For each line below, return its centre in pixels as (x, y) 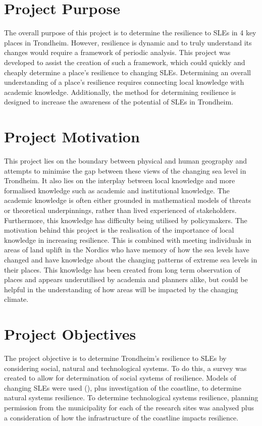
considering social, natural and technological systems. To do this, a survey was (125, 368)
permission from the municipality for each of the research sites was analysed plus (129, 407)
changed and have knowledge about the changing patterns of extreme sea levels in (131, 259)
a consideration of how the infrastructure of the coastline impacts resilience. (121, 417)
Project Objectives (70, 334)
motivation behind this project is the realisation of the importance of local (119, 230)
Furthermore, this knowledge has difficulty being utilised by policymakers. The (126, 220)
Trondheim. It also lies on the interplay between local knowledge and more (120, 180)
